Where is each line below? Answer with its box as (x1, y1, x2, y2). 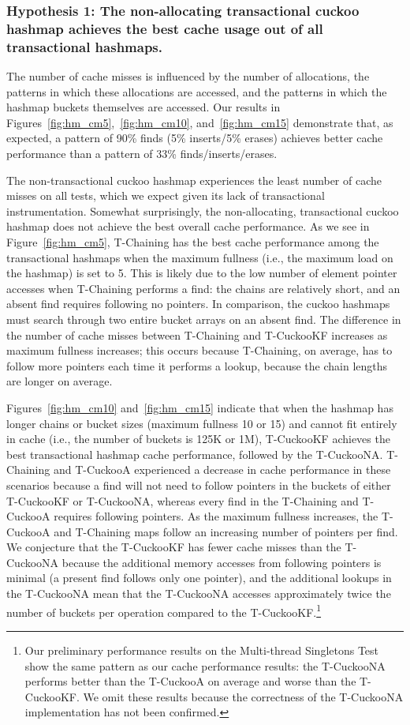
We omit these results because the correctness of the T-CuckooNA (83, 688, 404, 704)
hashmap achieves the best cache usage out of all (6, 18, 323, 38)
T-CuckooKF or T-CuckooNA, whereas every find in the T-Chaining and (6, 492, 359, 509)
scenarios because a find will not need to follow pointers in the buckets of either (6, 476, 391, 493)
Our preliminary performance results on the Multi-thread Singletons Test (24, 641, 379, 658)
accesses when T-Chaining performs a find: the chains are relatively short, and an (6, 280, 401, 296)
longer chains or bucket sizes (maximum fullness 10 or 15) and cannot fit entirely (6, 415, 397, 431)
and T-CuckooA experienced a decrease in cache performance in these (53, 461, 391, 478)
